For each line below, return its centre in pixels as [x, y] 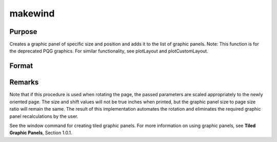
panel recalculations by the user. [44, 116]
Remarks [24, 82]
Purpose [23, 32]
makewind [32, 13]
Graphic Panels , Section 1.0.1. [41, 133]
